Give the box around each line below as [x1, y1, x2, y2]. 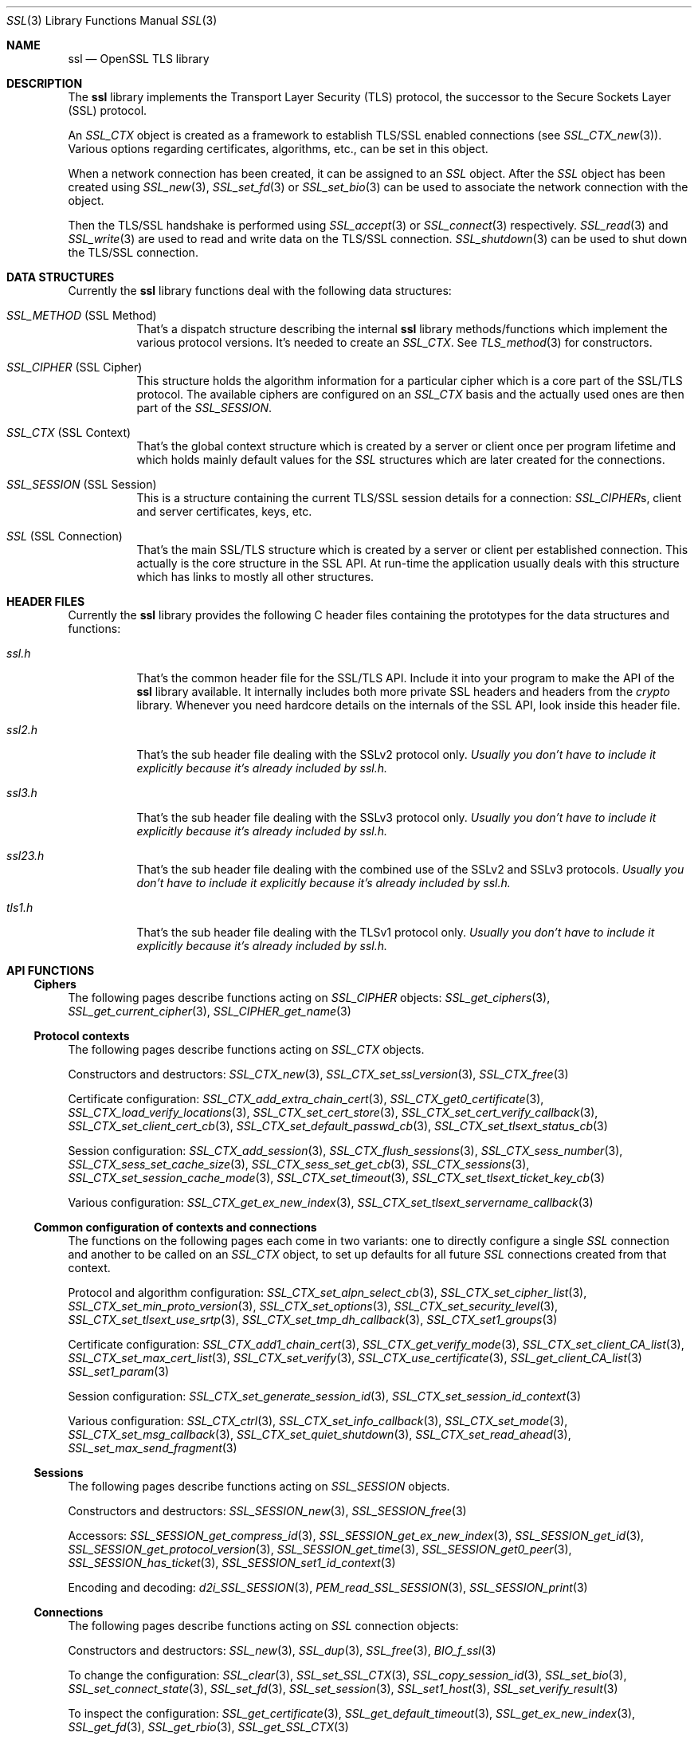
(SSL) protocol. [68, 104, 147, 117]
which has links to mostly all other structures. [136, 570, 374, 583]
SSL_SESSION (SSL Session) [6, 477, 157, 491]
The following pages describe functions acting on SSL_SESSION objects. [68, 1479, 450, 1493]
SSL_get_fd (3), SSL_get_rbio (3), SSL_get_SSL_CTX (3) [68, 1720, 349, 1734]
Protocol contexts [33, 1029, 130, 1043]
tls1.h [6, 901, 33, 914]
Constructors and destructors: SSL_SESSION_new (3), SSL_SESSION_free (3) [68, 1504, 467, 1518]
